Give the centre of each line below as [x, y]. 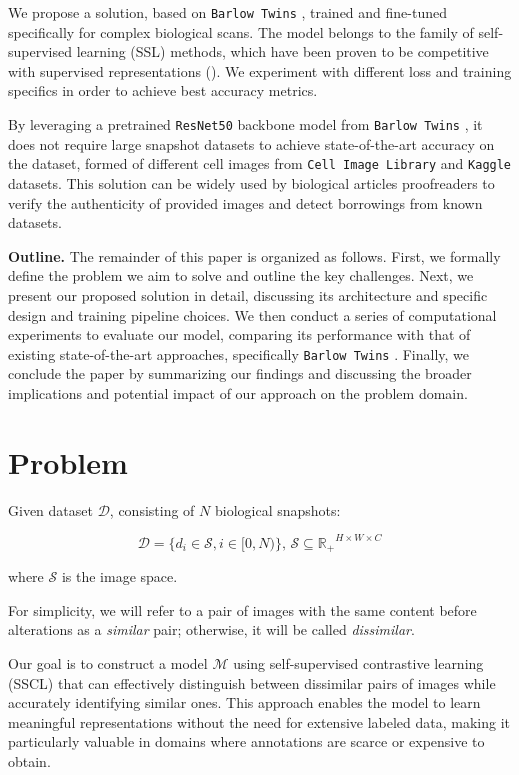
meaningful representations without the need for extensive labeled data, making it [259, 721]
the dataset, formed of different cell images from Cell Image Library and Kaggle [260, 163]
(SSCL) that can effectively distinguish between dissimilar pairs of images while [252, 682]
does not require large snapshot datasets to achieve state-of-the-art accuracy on [251, 143]
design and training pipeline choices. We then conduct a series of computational [252, 314]
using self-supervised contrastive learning [358, 662]
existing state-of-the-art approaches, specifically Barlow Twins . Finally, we [238, 353]
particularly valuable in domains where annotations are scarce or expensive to [246, 741]
